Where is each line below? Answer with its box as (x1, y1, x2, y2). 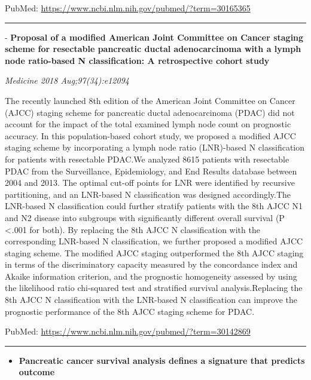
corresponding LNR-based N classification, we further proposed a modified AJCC (5, 235, 303, 247)
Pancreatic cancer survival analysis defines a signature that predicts (19, 354, 305, 366)
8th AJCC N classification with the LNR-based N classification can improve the (5, 293, 298, 306)
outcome (19, 366, 55, 378)
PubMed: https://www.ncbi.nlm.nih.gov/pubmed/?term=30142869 (5, 325, 251, 338)
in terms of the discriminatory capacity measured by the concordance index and (5, 258, 298, 271)
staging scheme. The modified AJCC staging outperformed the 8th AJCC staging (5, 246, 304, 259)
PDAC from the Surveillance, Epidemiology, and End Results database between (5, 164, 297, 177)
